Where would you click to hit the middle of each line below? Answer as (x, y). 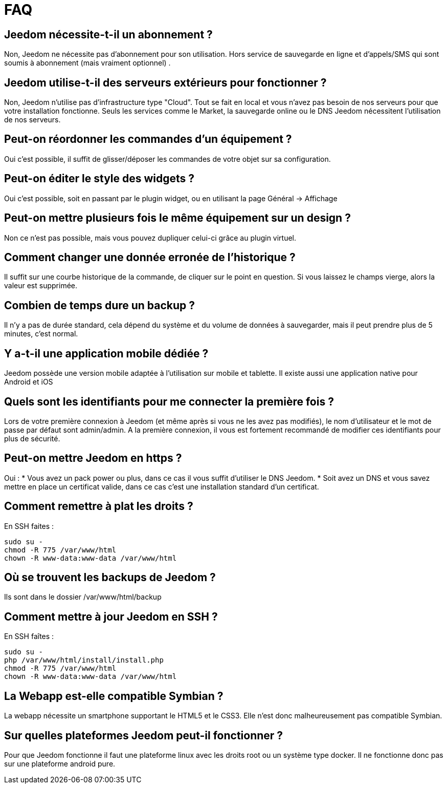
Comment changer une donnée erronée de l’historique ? (150, 257)
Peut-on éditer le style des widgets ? (99, 179)
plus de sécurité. (32, 438)
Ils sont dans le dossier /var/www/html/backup (83, 597)
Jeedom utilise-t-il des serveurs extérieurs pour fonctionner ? (165, 82)
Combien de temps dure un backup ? (100, 305)
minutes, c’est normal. (41, 334)
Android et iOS (29, 382)
